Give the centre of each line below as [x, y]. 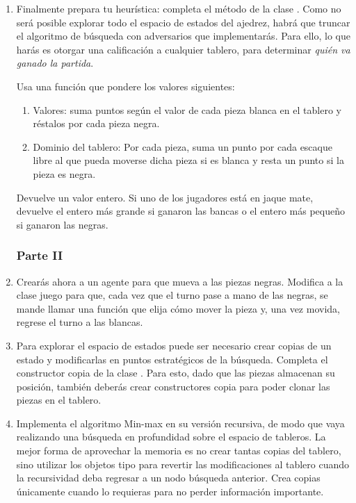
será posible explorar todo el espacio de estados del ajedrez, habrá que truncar [183, 22]
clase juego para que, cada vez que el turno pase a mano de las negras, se [172, 295]
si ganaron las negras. [62, 224]
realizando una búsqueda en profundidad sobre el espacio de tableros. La [171, 437]
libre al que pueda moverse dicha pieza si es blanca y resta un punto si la [188, 160]
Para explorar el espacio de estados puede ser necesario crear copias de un [174, 345]
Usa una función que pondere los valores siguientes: [126, 86]
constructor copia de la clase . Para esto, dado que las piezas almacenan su [176, 373]
